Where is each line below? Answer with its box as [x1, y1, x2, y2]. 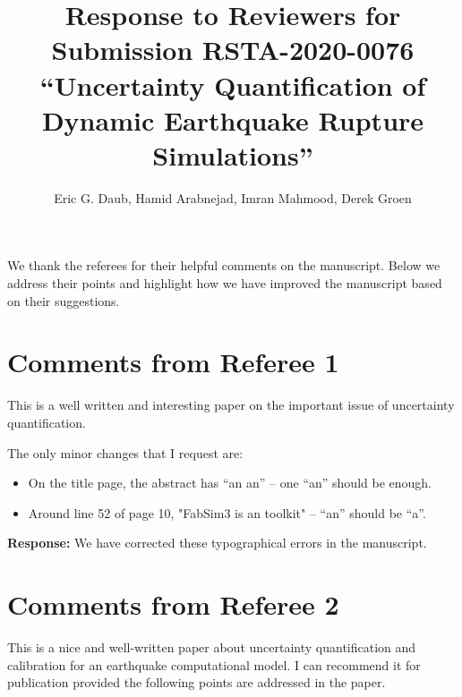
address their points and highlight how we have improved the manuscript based [7, 274, 442, 293]
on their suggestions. [7, 291, 120, 310]
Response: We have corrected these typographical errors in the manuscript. [7, 533, 427, 552]
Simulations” [152, 136, 313, 173]
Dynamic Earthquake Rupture [41, 101, 424, 138]
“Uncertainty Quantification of [39, 66, 426, 103]
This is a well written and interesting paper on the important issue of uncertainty [7, 395, 455, 414]
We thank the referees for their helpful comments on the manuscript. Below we [7, 256, 441, 275]
